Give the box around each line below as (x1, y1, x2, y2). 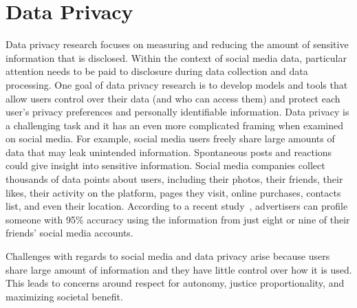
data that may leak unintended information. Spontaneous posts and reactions (6, 144, 332, 159)
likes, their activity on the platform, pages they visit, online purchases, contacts (6, 185, 341, 199)
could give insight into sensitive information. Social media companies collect (6, 158, 325, 173)
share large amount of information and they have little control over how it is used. (6, 262, 352, 276)
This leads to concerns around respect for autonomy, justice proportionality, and (6, 276, 345, 290)
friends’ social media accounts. (6, 225, 133, 240)
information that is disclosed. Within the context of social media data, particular (6, 50, 347, 65)
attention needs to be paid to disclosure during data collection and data (6, 64, 308, 78)
